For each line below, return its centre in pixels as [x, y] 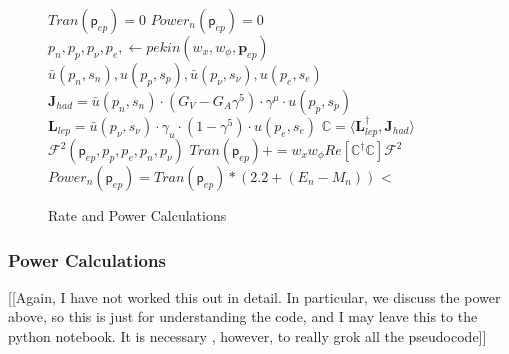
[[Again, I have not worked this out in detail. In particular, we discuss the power [254, 296]
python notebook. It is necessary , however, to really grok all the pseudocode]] [247, 336]
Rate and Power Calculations [137, 215]
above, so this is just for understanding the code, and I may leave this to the [243, 316]
